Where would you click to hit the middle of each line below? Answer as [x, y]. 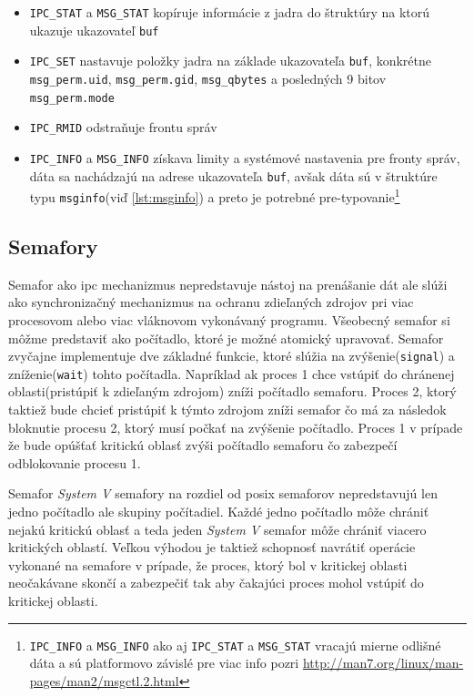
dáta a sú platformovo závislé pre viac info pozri [164, 663]
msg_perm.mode [72, 98]
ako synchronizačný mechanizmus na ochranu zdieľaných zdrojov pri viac [211, 302]
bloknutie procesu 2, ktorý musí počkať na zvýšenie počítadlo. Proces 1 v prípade [236, 427]
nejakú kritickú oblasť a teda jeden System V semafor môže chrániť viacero [217, 529]
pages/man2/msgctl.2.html [104, 680]
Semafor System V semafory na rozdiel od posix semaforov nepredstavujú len [223, 493]
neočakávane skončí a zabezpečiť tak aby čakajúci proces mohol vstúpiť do [216, 583]
